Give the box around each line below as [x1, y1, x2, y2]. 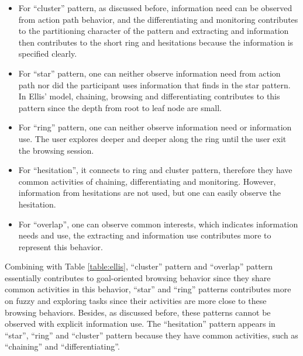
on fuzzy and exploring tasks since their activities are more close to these [5, 295, 267, 307]
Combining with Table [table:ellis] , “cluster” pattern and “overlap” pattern [5, 260, 273, 272]
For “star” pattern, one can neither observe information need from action [18, 67, 281, 79]
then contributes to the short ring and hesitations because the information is [18, 36, 294, 48]
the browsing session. [18, 144, 94, 156]
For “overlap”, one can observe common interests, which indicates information [18, 217, 298, 230]
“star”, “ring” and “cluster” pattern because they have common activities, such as [5, 329, 298, 341]
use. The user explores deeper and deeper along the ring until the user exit [18, 132, 287, 144]
